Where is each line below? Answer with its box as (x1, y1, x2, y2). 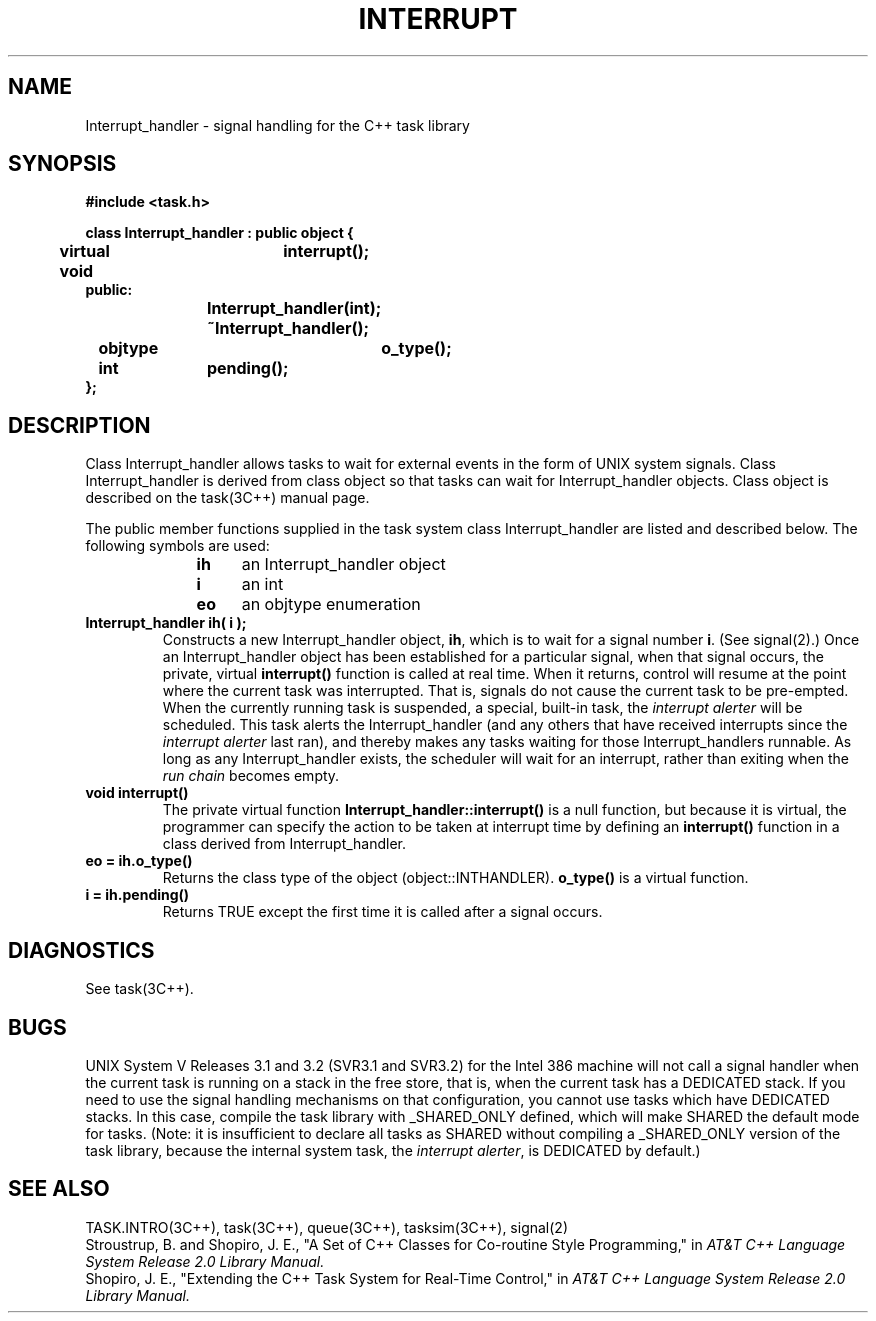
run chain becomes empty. (162, 767, 340, 785)
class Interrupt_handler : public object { (85, 224, 354, 242)
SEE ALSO (8, 1176, 110, 1202)
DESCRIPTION (8, 412, 151, 438)
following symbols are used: (85, 537, 270, 555)
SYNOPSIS (8, 151, 117, 177)
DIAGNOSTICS (8, 937, 155, 963)
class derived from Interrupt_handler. (162, 835, 407, 853)
